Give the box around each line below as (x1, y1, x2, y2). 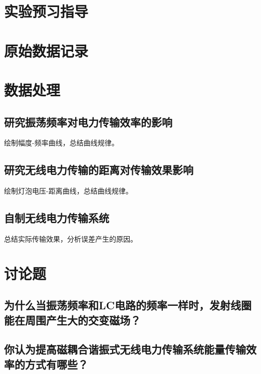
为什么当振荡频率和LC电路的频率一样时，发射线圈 (4, 297, 251, 313)
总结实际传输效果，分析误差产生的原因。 (4, 233, 137, 244)
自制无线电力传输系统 (4, 210, 109, 226)
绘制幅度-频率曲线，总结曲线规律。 (4, 137, 119, 148)
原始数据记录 (4, 40, 89, 61)
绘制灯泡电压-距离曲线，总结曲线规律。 (4, 185, 133, 196)
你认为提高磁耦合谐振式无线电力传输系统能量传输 (4, 341, 246, 357)
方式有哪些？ (25, 356, 88, 371)
